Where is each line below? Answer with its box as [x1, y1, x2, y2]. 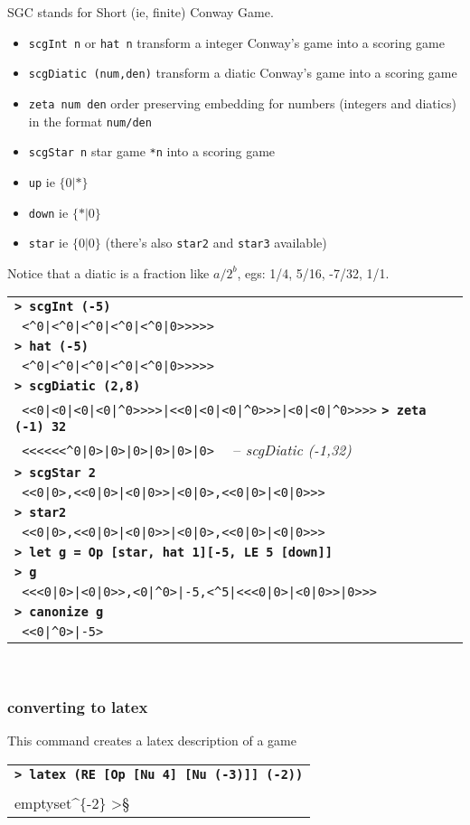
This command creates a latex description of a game [7, 731, 296, 750]
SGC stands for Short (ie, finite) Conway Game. [7, 3, 274, 21]
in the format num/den [28, 111, 152, 130]
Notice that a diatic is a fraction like [7, 263, 210, 282]
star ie [28, 233, 69, 252]
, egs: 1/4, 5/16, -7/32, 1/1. [237, 263, 390, 282]
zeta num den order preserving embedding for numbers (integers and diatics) [28, 93, 456, 112]
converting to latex [7, 695, 148, 717]
